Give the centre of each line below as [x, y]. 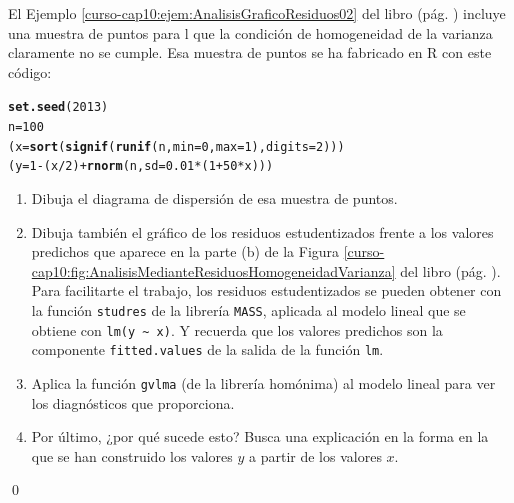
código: [30, 71]
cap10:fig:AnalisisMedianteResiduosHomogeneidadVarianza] [213, 270]
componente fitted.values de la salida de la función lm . [207, 349]
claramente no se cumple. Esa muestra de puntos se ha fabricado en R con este [250, 52]
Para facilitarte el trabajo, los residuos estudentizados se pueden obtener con [266, 290]
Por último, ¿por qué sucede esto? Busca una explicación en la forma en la [260, 436]
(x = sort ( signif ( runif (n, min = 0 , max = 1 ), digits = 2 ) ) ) [176, 146]
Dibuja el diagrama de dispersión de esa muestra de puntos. [214, 198]
